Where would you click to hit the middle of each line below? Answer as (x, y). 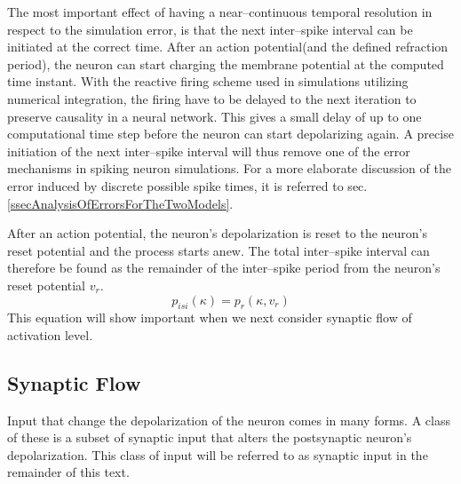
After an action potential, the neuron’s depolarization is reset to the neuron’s (218, 233)
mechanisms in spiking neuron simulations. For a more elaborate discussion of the (229, 168)
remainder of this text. (68, 472)
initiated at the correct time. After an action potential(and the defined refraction (228, 47)
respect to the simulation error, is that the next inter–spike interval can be (210, 29)
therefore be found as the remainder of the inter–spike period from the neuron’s (224, 268)
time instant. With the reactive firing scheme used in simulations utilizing (208, 81)
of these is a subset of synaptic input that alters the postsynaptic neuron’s (210, 437)
